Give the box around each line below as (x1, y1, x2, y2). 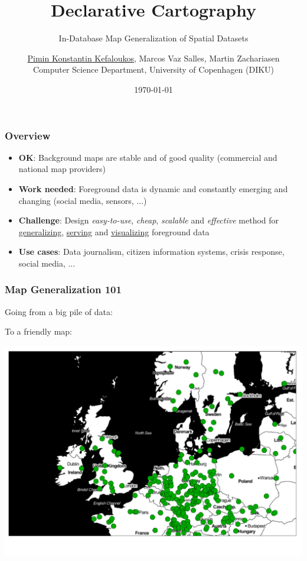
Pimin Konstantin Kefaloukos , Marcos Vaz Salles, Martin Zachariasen (27, 51, 280, 64)
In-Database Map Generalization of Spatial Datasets (58, 32, 249, 44)
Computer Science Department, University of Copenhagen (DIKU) (32, 63, 275, 76)
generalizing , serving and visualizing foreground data (18, 225, 210, 238)
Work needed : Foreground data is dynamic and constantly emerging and (18, 182, 288, 194)
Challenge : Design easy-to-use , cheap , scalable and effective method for (18, 214, 279, 226)
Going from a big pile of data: (5, 305, 113, 317)
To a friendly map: (5, 325, 73, 338)
